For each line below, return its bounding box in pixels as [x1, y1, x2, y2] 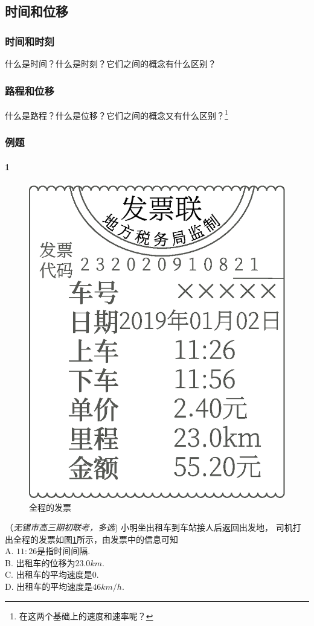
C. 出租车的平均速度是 [5, 568, 92, 581]
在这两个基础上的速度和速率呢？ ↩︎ [19, 609, 153, 622]
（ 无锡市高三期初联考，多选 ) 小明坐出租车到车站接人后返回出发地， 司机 [5, 521, 293, 534]
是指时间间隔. [37, 545, 91, 557]
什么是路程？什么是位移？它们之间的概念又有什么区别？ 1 [5, 107, 228, 121]
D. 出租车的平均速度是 [5, 580, 93, 593]
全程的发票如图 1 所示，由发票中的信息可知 [13, 532, 178, 545]
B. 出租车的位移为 [5, 556, 75, 569]
